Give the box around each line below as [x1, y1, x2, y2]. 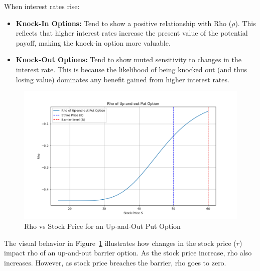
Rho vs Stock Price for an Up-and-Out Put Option [24, 221, 181, 231]
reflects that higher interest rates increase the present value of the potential [16, 28, 248, 38]
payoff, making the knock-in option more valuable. [16, 37, 171, 48]
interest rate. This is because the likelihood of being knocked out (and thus [16, 64, 247, 74]
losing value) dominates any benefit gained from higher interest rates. [16, 74, 229, 84]
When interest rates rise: [4, 1, 80, 11]
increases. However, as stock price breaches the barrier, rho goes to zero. [4, 257, 226, 267]
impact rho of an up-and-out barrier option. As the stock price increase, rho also [4, 247, 252, 258]
